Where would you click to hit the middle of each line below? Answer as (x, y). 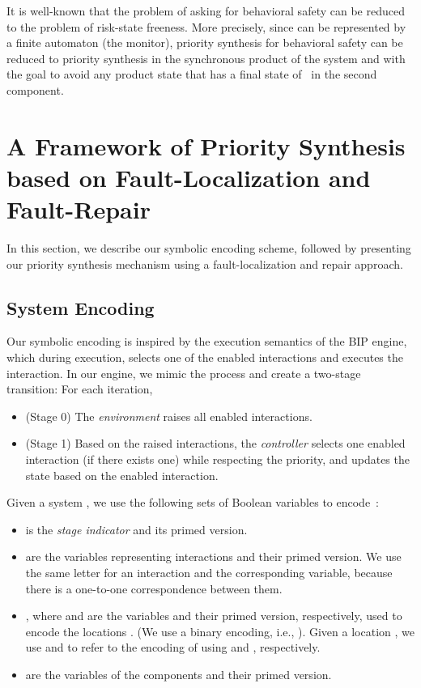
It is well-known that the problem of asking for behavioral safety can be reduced (206, 11)
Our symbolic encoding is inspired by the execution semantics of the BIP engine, (207, 341)
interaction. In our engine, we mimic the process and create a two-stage (184, 373)
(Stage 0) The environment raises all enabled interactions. (169, 416)
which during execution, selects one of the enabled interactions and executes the (205, 357)
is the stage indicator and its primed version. (136, 529)
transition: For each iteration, (80, 389)
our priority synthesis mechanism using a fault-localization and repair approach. (205, 263)
